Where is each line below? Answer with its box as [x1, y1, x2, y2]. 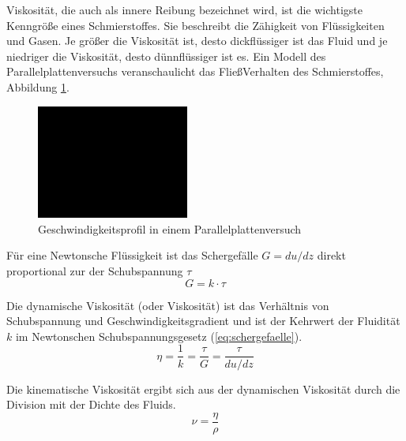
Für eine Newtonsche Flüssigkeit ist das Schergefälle [6, 247, 258, 263]
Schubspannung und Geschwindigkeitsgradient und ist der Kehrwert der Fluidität [6, 312, 400, 329]
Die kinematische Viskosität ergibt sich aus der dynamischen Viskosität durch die [6, 380, 400, 397]
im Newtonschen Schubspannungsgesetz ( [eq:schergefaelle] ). [15, 327, 303, 344]
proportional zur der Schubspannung [6, 263, 183, 279]
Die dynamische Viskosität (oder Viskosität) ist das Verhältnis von [6, 297, 329, 313]
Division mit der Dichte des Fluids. [6, 396, 176, 413]
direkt [317, 247, 346, 263]
